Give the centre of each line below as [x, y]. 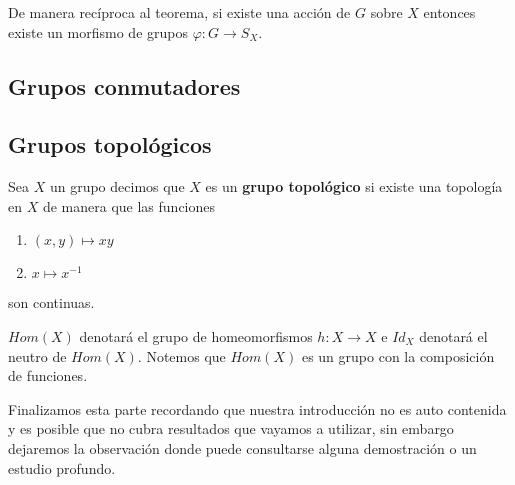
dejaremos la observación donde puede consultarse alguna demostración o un [242, 447]
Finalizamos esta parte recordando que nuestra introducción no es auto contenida [257, 408]
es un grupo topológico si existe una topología [354, 186]
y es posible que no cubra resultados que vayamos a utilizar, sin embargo [231, 428]
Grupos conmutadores [124, 85]
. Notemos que [181, 355]
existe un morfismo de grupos [98, 31]
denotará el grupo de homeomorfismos [196, 335]
